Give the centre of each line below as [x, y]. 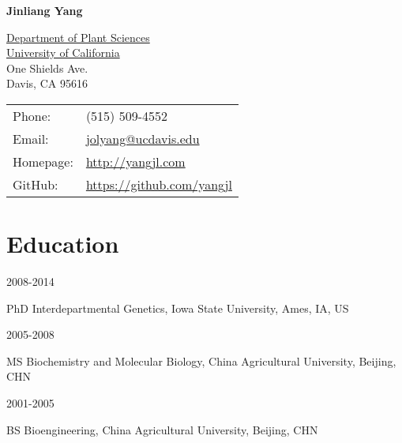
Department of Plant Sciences [78, 37]
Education [63, 244]
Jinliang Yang [45, 10]
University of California [63, 53]
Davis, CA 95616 [47, 83]
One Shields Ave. [47, 68]
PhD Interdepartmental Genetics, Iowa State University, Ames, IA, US [178, 308]
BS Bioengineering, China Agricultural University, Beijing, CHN [162, 429]
